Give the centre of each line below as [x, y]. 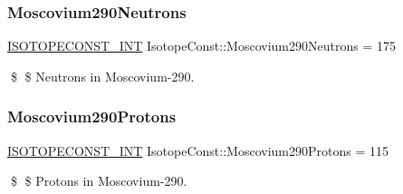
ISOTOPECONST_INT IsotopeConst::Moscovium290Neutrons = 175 [201, 46]
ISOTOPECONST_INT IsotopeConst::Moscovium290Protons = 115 [198, 150]
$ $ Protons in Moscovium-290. [99, 181]
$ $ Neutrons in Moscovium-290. [102, 76]
